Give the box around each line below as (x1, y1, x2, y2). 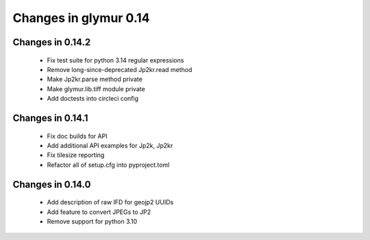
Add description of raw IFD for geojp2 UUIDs (47, 198, 174, 206)
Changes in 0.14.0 (12, 178, 91, 190)
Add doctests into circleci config (47, 95, 139, 103)
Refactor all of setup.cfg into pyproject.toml (47, 160, 170, 169)
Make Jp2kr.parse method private (47, 75, 143, 84)
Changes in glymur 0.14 (12, 10, 150, 25)
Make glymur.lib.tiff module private (47, 84, 145, 93)
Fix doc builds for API (47, 132, 108, 140)
